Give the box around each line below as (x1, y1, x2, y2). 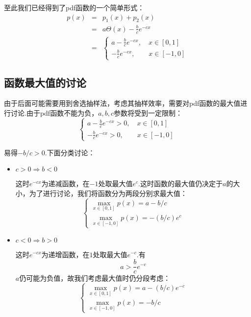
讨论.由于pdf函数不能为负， (10, 107, 99, 118)
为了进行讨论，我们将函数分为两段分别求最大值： (29, 188, 187, 198)
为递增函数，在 (41, 249, 90, 259)
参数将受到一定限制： (114, 107, 183, 118)
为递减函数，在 (41, 178, 90, 189)
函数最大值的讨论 (4, 75, 86, 90)
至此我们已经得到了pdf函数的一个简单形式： (4, 2, 145, 12)
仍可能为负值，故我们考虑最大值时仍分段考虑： (19, 273, 171, 283)
